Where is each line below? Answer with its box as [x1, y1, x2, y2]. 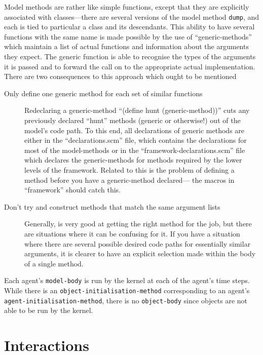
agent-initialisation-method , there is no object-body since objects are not [4, 295, 247, 305]
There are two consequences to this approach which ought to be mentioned [4, 71, 237, 82]
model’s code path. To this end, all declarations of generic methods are [24, 125, 245, 135]
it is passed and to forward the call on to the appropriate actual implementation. [4, 61, 255, 71]
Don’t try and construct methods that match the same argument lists [4, 201, 220, 212]
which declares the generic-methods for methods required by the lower [24, 154, 242, 165]
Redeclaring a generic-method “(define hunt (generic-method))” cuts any [24, 105, 250, 115]
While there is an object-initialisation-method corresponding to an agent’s [4, 285, 250, 295]
